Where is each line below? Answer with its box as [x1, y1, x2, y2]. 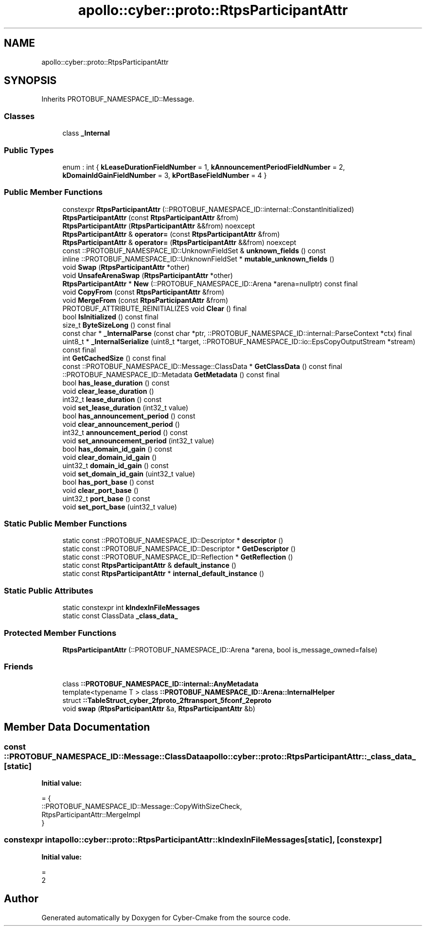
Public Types [4, 145, 54, 155]
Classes [4, 111, 35, 121]
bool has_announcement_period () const [62, 411, 195, 420]
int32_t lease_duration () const [62, 395, 162, 404]
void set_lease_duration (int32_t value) [62, 403, 189, 412]
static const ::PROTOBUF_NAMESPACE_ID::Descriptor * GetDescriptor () [62, 544, 296, 553]
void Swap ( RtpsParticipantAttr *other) [62, 263, 190, 271]
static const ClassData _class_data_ [62, 612, 178, 620]
